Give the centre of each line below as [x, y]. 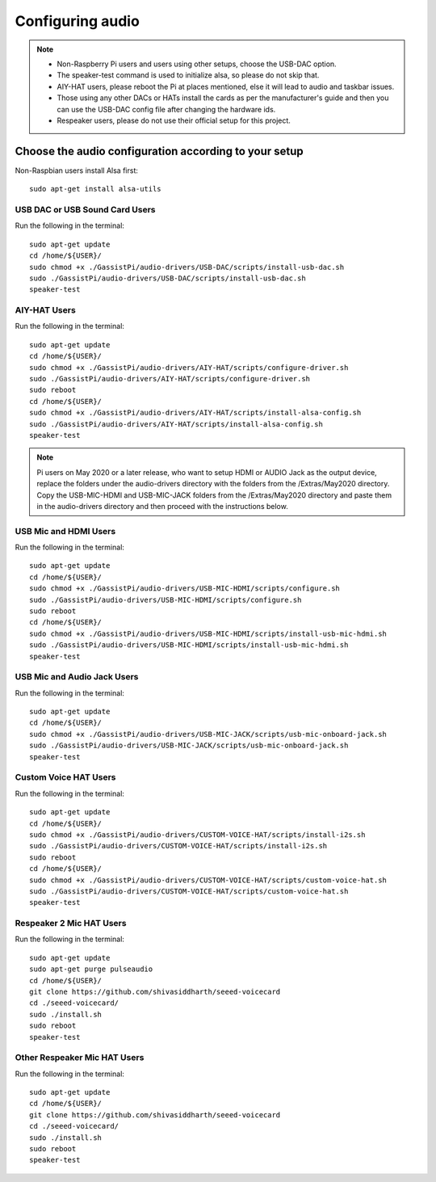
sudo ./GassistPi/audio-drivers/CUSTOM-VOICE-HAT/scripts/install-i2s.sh [178, 846]
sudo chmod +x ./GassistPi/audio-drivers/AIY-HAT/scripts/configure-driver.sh [189, 367]
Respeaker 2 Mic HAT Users [71, 923]
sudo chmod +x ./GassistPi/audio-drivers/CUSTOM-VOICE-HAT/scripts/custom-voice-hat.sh [208, 880]
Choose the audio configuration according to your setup [159, 151]
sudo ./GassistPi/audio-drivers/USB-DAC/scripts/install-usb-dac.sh [168, 278]
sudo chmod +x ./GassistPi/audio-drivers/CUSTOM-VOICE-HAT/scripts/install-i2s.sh [197, 835]
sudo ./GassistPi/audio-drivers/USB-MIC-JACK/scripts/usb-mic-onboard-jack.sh [189, 746]
